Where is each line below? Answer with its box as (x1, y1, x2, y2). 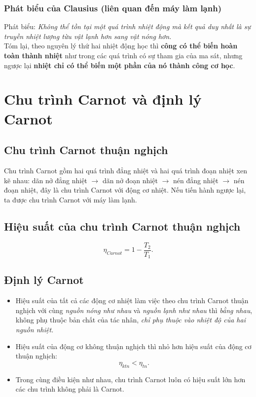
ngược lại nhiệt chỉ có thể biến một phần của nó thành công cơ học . (4, 60, 235, 70)
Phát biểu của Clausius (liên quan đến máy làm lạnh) (4, 1, 221, 14)
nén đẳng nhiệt (173, 175, 219, 185)
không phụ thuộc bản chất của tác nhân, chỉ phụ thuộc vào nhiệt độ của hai (15, 315, 246, 325)
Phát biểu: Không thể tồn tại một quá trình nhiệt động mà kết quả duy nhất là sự (4, 21, 251, 32)
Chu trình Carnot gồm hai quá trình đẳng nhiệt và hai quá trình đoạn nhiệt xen (4, 165, 247, 175)
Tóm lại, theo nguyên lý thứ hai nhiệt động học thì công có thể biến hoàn (4, 40, 238, 51)
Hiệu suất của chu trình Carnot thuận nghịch (4, 218, 241, 234)
